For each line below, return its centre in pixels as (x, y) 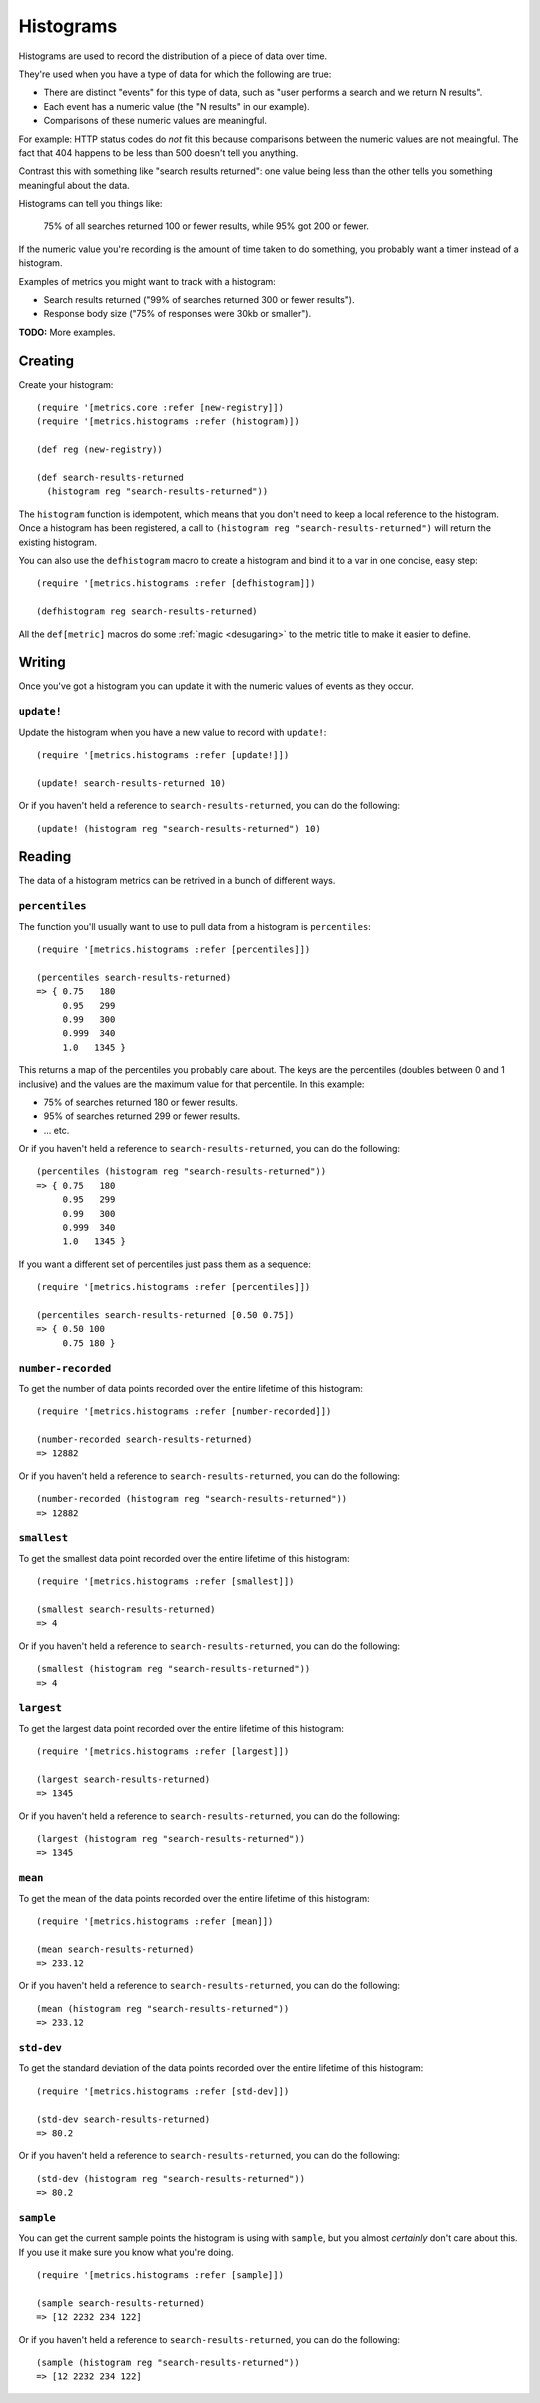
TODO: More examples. (67, 332)
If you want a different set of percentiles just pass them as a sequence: (165, 1264)
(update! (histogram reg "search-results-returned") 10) (179, 828)
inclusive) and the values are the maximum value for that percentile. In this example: (191, 1084)
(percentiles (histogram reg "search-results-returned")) (181, 1171)
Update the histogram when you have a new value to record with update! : (172, 732)
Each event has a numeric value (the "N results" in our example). (176, 106)
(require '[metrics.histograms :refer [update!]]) (163, 755)
